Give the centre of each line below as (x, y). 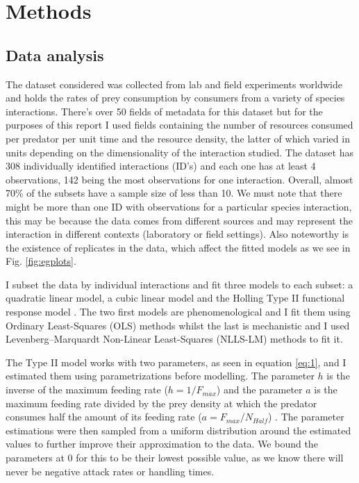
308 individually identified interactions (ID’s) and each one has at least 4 (161, 166)
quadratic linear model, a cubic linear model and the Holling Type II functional (175, 298)
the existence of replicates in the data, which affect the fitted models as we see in (178, 247)
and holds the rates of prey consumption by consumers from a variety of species (175, 98)
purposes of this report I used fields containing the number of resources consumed (179, 125)
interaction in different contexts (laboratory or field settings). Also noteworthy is (177, 234)
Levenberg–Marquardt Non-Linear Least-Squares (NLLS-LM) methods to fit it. (174, 339)
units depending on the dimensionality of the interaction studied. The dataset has (179, 152)
